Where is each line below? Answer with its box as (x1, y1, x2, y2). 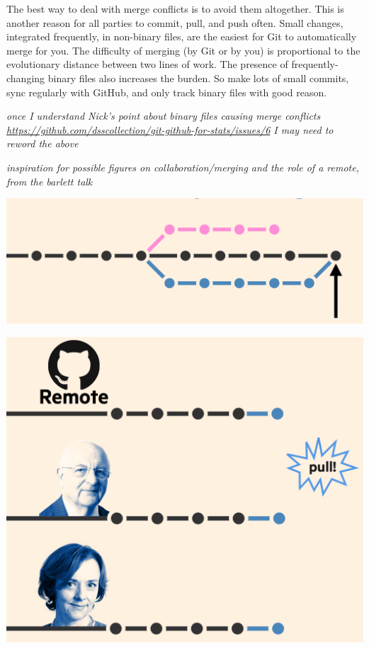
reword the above (6, 136, 79, 151)
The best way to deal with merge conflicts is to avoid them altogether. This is (6, 1, 344, 16)
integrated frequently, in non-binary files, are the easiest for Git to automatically (6, 29, 357, 44)
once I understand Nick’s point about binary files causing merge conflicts (6, 108, 321, 123)
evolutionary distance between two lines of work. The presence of (6, 57, 288, 72)
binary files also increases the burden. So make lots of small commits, (47, 70, 349, 85)
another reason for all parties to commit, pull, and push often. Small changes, (6, 15, 344, 30)
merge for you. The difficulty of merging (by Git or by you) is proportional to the (6, 42, 361, 57)
